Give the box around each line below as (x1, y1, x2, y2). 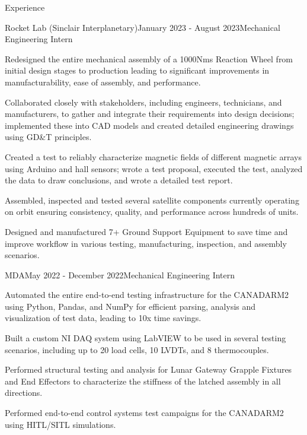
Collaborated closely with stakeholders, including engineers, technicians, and (5, 96, 282, 108)
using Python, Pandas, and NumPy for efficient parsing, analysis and (5, 300, 256, 312)
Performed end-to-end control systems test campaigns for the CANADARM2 (5, 407, 284, 419)
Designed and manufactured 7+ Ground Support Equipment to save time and (5, 225, 288, 237)
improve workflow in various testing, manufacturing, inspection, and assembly (5, 237, 287, 249)
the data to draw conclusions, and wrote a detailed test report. (5, 174, 233, 186)
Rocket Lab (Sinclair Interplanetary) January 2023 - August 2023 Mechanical (5, 21, 280, 33)
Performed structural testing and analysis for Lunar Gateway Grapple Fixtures (5, 363, 292, 376)
